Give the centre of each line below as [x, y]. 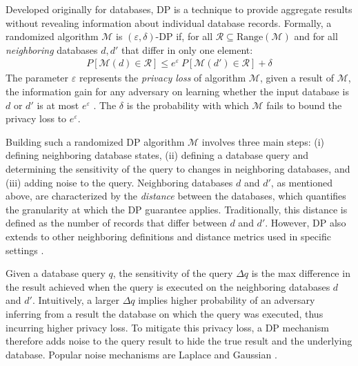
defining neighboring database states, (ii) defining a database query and [157, 155]
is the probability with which [188, 105]
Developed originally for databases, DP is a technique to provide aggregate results [179, 9]
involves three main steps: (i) [263, 141]
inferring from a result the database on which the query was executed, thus [165, 313]
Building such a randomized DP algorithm [95, 141]
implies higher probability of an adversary [227, 300]
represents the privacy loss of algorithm [162, 78]
